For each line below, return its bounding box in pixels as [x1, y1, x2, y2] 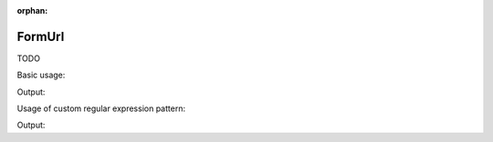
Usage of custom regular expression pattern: [16, 103, 186, 114]
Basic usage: [16, 69, 66, 81]
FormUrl [16, 28, 65, 45]
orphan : [16, 5, 48, 15]
